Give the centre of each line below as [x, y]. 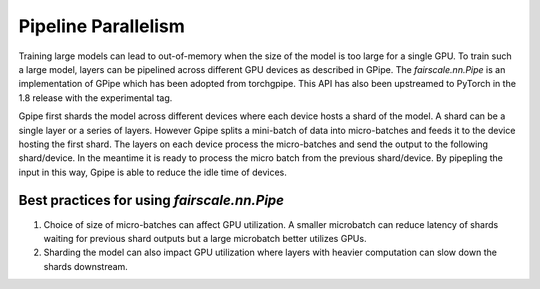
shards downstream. [86, 266]
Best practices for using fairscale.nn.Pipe [151, 200]
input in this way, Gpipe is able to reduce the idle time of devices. [152, 172]
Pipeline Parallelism [101, 26]
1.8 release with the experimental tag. [95, 97]
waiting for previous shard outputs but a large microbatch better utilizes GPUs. [205, 238]
